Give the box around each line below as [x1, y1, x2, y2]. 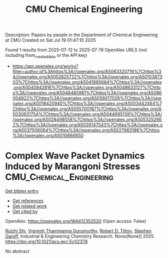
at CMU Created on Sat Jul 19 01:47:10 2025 [5, 37, 96, 43]
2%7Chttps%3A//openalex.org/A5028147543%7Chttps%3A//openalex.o [12, 121, 163, 127]
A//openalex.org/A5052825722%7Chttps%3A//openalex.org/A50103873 [12, 74, 162, 80]
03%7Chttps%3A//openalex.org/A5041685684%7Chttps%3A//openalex [12, 79, 162, 85]
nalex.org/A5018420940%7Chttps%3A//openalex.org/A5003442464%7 [12, 100, 162, 106]
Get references [12, 197, 44, 204]
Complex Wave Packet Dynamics [5, 150, 145, 162]
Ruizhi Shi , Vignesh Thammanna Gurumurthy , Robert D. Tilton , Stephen [5, 227, 151, 234]
